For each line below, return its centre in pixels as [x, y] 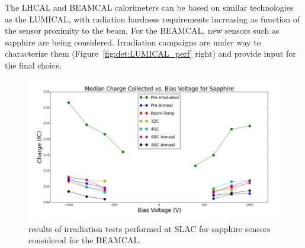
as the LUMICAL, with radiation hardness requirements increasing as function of [152, 19]
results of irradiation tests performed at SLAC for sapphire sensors [150, 228]
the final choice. [33, 65]
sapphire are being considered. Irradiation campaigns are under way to [133, 42]
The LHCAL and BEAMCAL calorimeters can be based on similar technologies [149, 7]
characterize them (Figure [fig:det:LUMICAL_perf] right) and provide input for [150, 53]
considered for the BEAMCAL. [85, 240]
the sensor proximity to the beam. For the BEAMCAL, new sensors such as [142, 30]
